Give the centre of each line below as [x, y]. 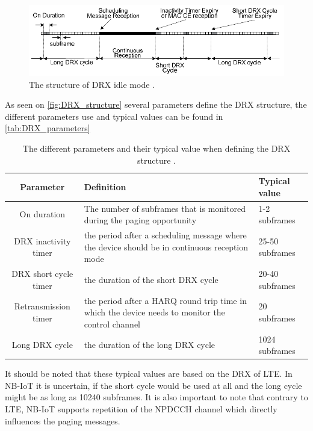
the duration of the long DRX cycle [150, 345]
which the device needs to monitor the [154, 312]
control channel [112, 324]
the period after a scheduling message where [165, 235]
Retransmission [42, 306]
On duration [42, 214]
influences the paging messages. [63, 420]
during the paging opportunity [140, 220]
